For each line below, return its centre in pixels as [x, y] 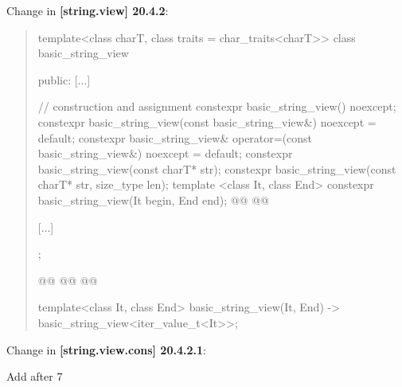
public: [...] [64, 79]
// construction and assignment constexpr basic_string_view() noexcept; [217, 106]
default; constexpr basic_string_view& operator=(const [175, 137]
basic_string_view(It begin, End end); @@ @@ [153, 199]
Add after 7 [35, 376]
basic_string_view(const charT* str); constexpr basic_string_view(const [217, 168]
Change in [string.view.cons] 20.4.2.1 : [106, 349]
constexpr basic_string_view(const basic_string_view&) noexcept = [207, 121]
